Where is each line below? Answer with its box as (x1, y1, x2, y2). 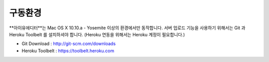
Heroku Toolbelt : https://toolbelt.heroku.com (21, 48, 115, 54)
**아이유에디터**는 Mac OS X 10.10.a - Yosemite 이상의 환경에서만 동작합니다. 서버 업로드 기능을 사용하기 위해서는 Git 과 (9, 25, 246, 31)
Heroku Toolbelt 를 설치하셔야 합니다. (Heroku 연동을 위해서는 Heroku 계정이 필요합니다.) (9, 31, 185, 37)
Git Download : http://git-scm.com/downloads (21, 41, 116, 47)
